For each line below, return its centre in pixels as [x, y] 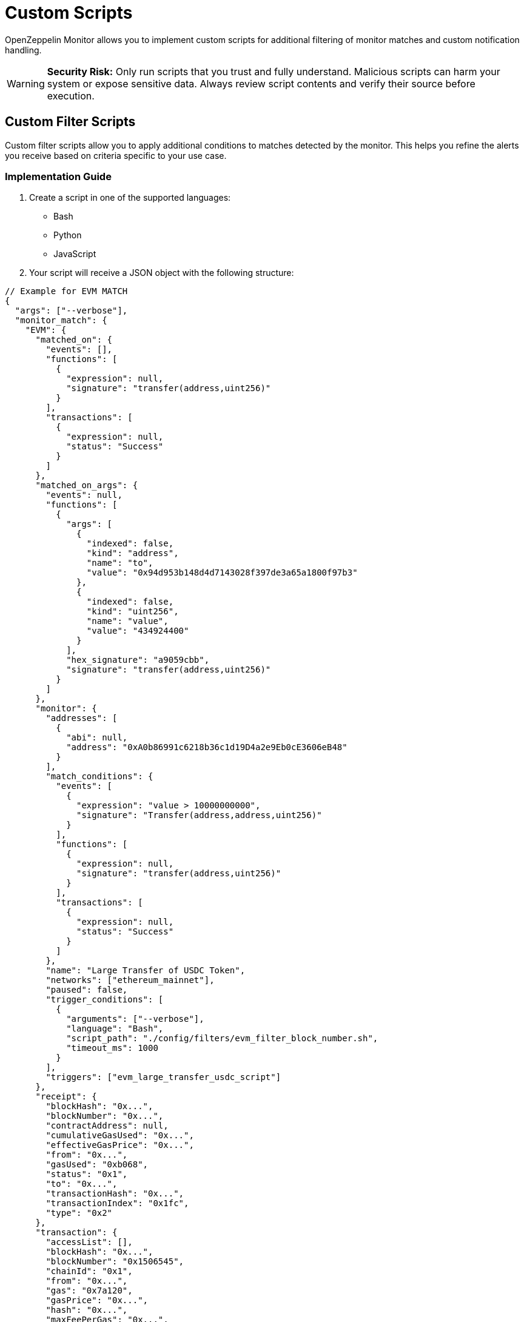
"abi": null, [97, 738]
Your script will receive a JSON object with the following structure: [162, 273]
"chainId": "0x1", [89, 1271]
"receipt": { [66, 1097]
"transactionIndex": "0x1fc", [117, 1203]
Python [68, 235]
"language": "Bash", [115, 1029]
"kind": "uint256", [133, 612]
